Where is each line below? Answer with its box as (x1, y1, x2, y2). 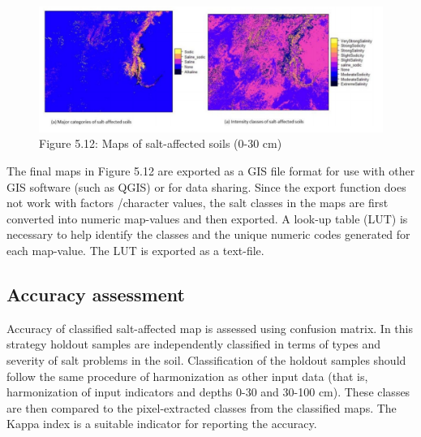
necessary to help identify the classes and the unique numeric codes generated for (6, 226, 410, 243)
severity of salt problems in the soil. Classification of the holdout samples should (6, 352, 406, 368)
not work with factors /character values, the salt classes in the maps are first (6, 194, 389, 211)
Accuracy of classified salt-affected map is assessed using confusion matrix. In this (6, 319, 413, 336)
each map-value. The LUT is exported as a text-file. (6, 242, 264, 259)
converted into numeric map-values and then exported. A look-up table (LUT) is (6, 210, 408, 227)
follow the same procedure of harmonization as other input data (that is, (6, 367, 368, 384)
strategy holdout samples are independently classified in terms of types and (6, 335, 381, 353)
